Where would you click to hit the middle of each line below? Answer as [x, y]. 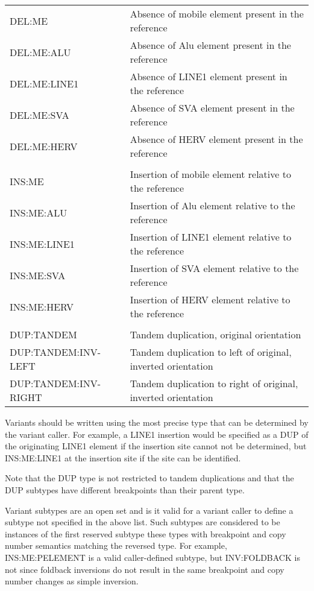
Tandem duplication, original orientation [215, 334]
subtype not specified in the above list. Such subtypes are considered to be [143, 522]
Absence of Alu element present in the [210, 45]
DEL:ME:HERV [44, 146]
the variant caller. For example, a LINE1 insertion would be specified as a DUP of [157, 434]
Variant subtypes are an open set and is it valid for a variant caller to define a [149, 510]
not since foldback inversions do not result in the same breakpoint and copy [145, 569]
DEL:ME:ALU [40, 52]
